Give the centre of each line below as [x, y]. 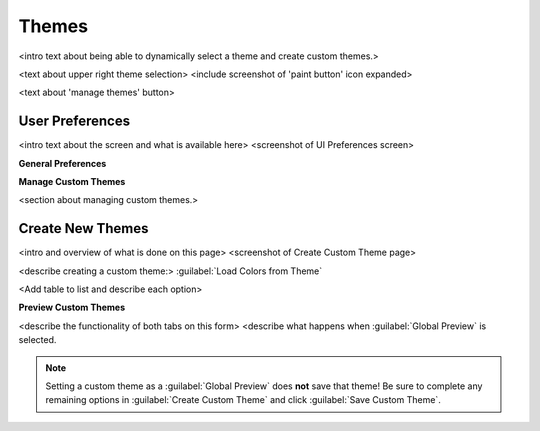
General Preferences [62, 163]
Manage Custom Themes [72, 182]
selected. [37, 340]
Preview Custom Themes [72, 307]
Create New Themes [83, 228]
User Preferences [74, 121]
